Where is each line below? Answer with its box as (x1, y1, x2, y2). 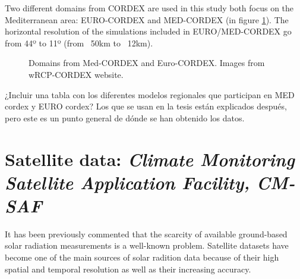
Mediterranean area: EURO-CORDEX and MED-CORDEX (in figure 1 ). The (5, 13, 289, 26)
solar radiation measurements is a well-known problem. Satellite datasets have (5, 239, 289, 252)
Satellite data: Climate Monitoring (5, 146, 295, 171)
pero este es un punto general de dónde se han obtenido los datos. (5, 111, 245, 124)
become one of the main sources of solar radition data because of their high (5, 251, 279, 264)
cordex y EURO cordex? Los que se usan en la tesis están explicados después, (5, 100, 287, 112)
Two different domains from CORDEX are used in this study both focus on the (5, 2, 294, 14)
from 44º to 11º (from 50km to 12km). (5, 36, 153, 49)
